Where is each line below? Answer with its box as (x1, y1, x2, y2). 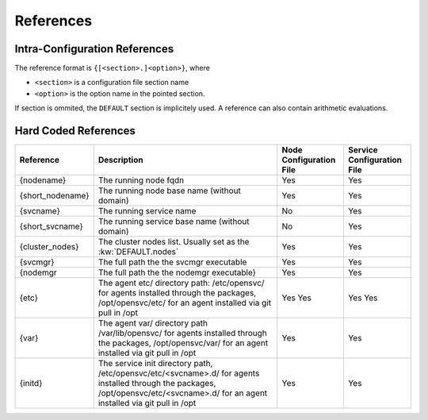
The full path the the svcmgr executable (97, 256, 247, 268)
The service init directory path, (97, 358, 213, 369)
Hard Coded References (14, 124, 136, 138)
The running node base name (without (97, 185, 242, 196)
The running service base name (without (97, 216, 250, 227)
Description (97, 155, 143, 166)
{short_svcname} (19, 221, 83, 232)
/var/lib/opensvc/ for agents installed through (97, 328, 267, 339)
